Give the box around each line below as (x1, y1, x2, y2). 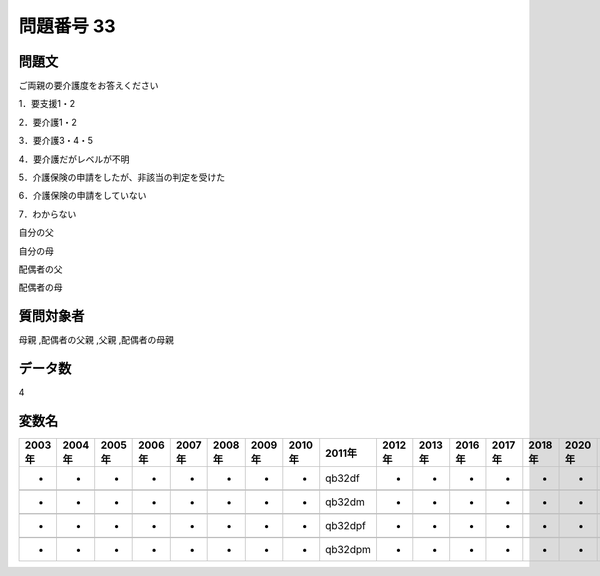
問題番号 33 (18, 15, 116, 37)
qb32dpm (325, 543, 372, 557)
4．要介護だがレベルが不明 (18, 153, 130, 165)
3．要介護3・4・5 (18, 135, 94, 147)
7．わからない (18, 208, 77, 220)
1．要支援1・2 (18, 98, 75, 110)
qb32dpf (325, 519, 367, 533)
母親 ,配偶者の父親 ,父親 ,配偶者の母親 (18, 334, 174, 346)
